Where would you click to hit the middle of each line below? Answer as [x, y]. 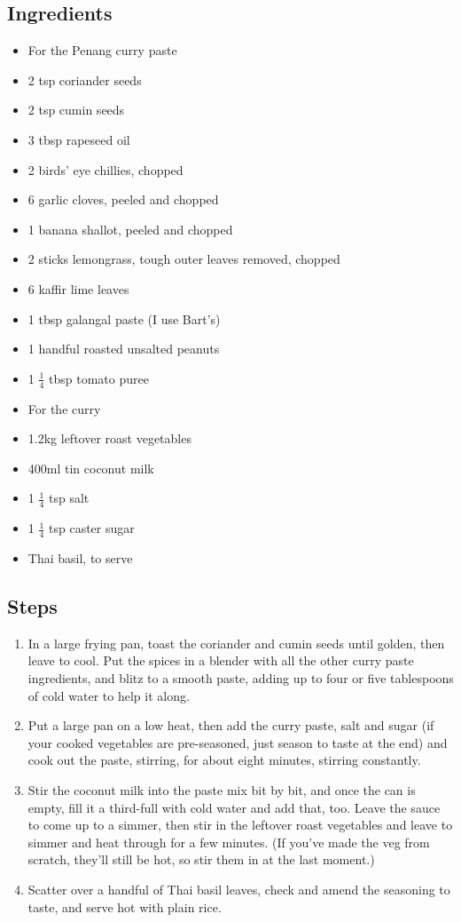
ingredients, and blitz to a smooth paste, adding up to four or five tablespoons [241, 677]
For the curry [64, 408]
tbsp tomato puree [99, 378]
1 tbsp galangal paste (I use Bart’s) [124, 318]
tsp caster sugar [92, 528]
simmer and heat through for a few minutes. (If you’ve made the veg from [229, 842]
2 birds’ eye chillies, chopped [105, 169]
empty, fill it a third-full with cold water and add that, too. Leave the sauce [234, 807]
